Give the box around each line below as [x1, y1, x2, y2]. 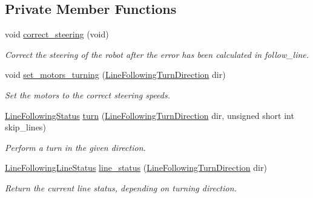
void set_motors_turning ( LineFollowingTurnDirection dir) [5, 68, 226, 81]
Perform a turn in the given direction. [5, 141, 146, 153]
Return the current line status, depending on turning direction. [5, 181, 237, 194]
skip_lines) [5, 121, 46, 133]
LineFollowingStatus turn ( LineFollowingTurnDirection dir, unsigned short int [5, 109, 294, 121]
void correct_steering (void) [5, 28, 109, 40]
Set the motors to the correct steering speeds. [5, 88, 171, 101]
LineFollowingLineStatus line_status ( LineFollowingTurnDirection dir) [5, 161, 267, 174]
